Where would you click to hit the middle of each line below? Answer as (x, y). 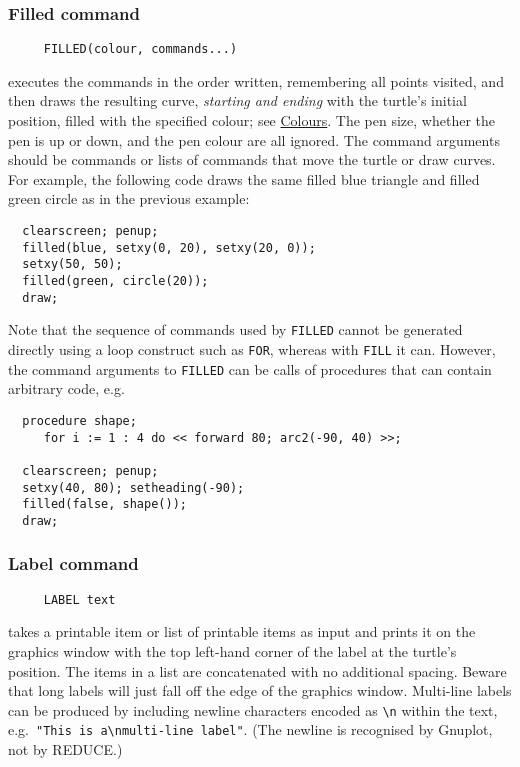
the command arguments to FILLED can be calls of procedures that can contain (250, 368)
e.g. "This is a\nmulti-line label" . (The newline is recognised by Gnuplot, (250, 729)
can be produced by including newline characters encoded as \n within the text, (253, 709)
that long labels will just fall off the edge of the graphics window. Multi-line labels (260, 690)
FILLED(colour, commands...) (140, 49)
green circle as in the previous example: (129, 198)
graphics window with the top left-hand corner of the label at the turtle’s (232, 650)
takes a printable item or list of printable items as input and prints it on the (242, 631)
